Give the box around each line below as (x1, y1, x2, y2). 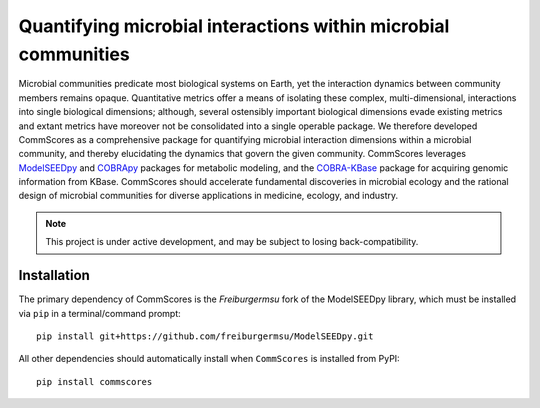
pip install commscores (36, 376, 153, 387)
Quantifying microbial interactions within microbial (18, 15, 450, 37)
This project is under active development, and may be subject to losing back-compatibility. (45, 236, 419, 248)
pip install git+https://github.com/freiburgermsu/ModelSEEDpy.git (36, 330, 374, 342)
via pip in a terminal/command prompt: (18, 307, 182, 319)
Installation (18, 267, 90, 284)
